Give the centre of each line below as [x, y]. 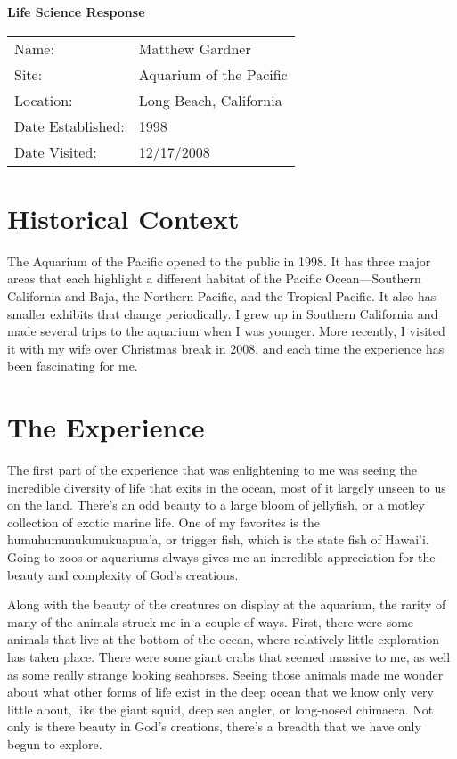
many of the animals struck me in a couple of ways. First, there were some [211, 621]
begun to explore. [55, 743]
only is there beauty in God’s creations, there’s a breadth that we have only [214, 726]
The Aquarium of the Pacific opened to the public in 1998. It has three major [219, 261]
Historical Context [123, 218]
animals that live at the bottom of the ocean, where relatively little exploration [224, 639]
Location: [44, 100]
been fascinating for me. [73, 366]
